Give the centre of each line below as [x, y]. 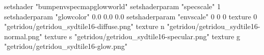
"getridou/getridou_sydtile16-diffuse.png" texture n [84, 26]
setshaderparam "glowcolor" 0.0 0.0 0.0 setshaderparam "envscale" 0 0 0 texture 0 [131, 16]
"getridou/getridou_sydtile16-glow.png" [66, 46]
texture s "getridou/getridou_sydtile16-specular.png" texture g [142, 36]
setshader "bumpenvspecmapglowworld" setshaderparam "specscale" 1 [112, 6]
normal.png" [23, 36]
